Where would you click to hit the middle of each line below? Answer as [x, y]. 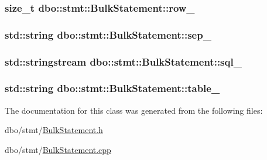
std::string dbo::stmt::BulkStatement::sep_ [108, 34]
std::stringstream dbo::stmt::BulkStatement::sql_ [123, 61]
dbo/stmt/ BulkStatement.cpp [58, 149]
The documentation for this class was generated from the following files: [134, 110]
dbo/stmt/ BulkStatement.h [54, 130]
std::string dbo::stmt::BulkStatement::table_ [112, 88]
